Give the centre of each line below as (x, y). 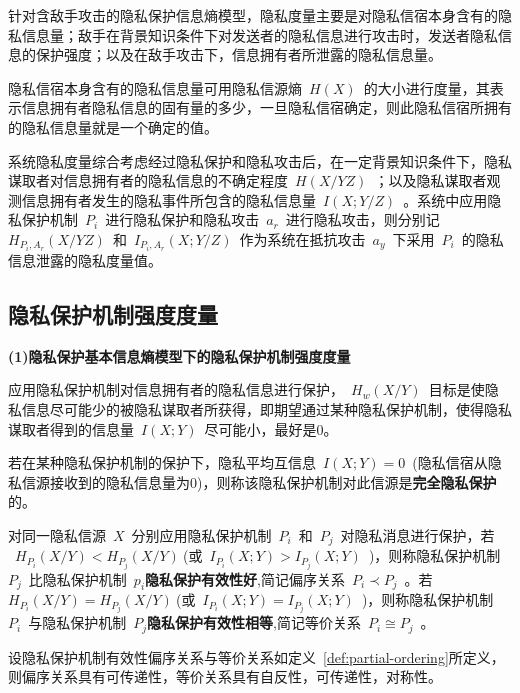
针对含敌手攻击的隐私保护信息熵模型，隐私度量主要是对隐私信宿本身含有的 (253, 15)
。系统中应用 (445, 199)
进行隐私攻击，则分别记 (362, 219)
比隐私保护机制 (77, 578)
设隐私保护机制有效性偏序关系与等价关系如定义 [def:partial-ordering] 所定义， (256, 656)
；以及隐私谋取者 (430, 180)
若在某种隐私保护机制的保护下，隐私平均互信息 (162, 462)
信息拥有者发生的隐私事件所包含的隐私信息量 (168, 199)
